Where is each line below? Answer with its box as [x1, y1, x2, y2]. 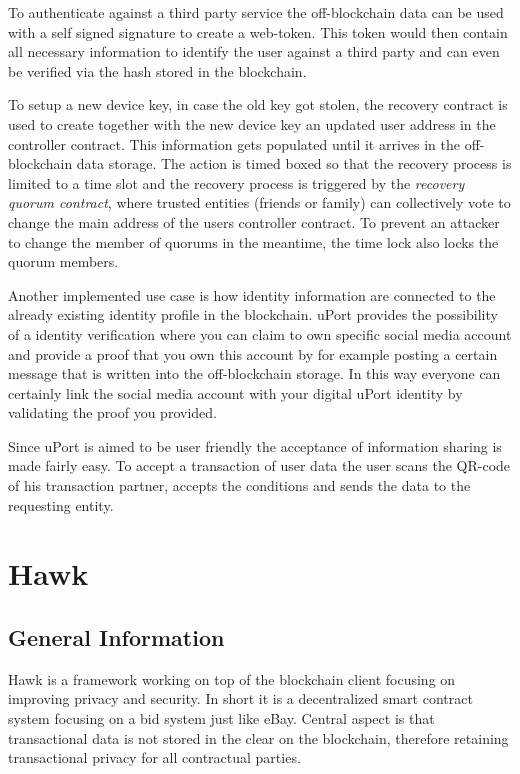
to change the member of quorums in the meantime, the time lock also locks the [8, 231, 499, 252]
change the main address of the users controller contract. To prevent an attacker [8, 211, 500, 232]
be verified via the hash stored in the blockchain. [8, 60, 307, 81]
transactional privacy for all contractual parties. [8, 747, 301, 768]
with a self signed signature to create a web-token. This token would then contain [8, 21, 508, 42]
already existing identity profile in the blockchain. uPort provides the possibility [8, 304, 498, 325]
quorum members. [8, 251, 119, 272]
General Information [8, 622, 225, 653]
